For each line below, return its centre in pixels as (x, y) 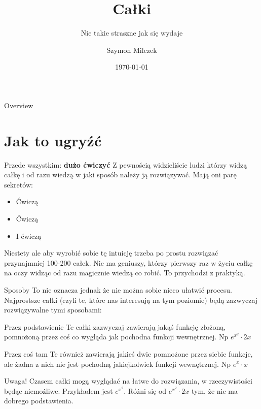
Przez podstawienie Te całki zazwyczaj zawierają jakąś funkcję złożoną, (115, 326)
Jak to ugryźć (53, 140)
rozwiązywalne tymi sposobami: (53, 310)
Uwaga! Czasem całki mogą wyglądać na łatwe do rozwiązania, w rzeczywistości (128, 381)
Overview (19, 105)
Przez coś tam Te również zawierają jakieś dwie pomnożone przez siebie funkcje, (128, 353)
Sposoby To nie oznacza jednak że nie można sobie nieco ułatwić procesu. (118, 289)
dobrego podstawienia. (39, 401)
